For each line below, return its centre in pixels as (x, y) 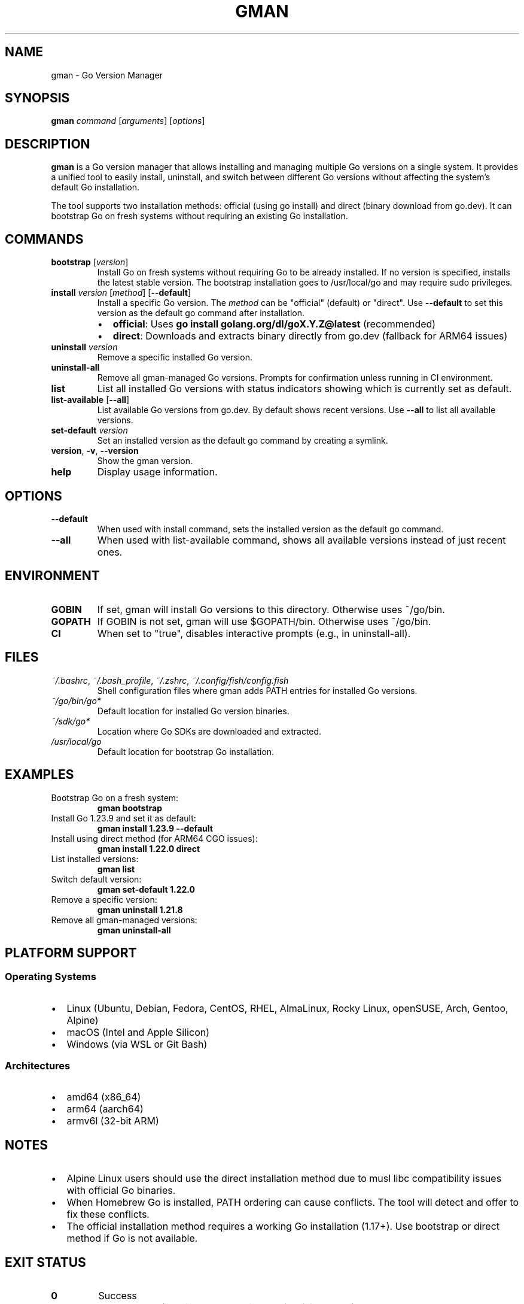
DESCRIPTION (48, 144)
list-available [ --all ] (90, 400)
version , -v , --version (95, 451)
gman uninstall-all (134, 930)
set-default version (89, 430)
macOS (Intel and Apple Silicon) (138, 1032)
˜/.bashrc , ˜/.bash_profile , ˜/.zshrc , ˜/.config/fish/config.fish (170, 680)
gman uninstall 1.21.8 (140, 909)
